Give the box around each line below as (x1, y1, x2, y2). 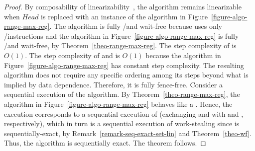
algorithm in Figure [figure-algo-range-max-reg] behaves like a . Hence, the (4, 98, 233, 109)
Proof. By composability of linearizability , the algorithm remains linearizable (4, 1, 242, 11)
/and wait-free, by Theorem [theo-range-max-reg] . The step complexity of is (4, 40, 237, 51)
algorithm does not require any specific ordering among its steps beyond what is (4, 70, 249, 80)
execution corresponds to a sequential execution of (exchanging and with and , (4, 108, 244, 119)
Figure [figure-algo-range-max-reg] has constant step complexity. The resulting (4, 60, 244, 70)
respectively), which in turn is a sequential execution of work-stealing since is (4, 118, 240, 129)
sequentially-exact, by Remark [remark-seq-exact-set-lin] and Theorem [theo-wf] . (4, 128, 252, 138)
